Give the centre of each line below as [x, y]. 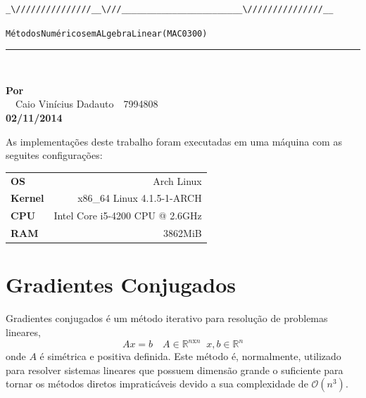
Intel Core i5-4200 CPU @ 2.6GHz [128, 216]
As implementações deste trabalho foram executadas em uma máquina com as [174, 141]
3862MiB [183, 233]
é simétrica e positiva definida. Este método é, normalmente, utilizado [190, 356]
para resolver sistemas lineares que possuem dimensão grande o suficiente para [175, 370]
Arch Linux [177, 180]
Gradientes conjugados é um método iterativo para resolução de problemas [167, 318]
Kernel [27, 198]
